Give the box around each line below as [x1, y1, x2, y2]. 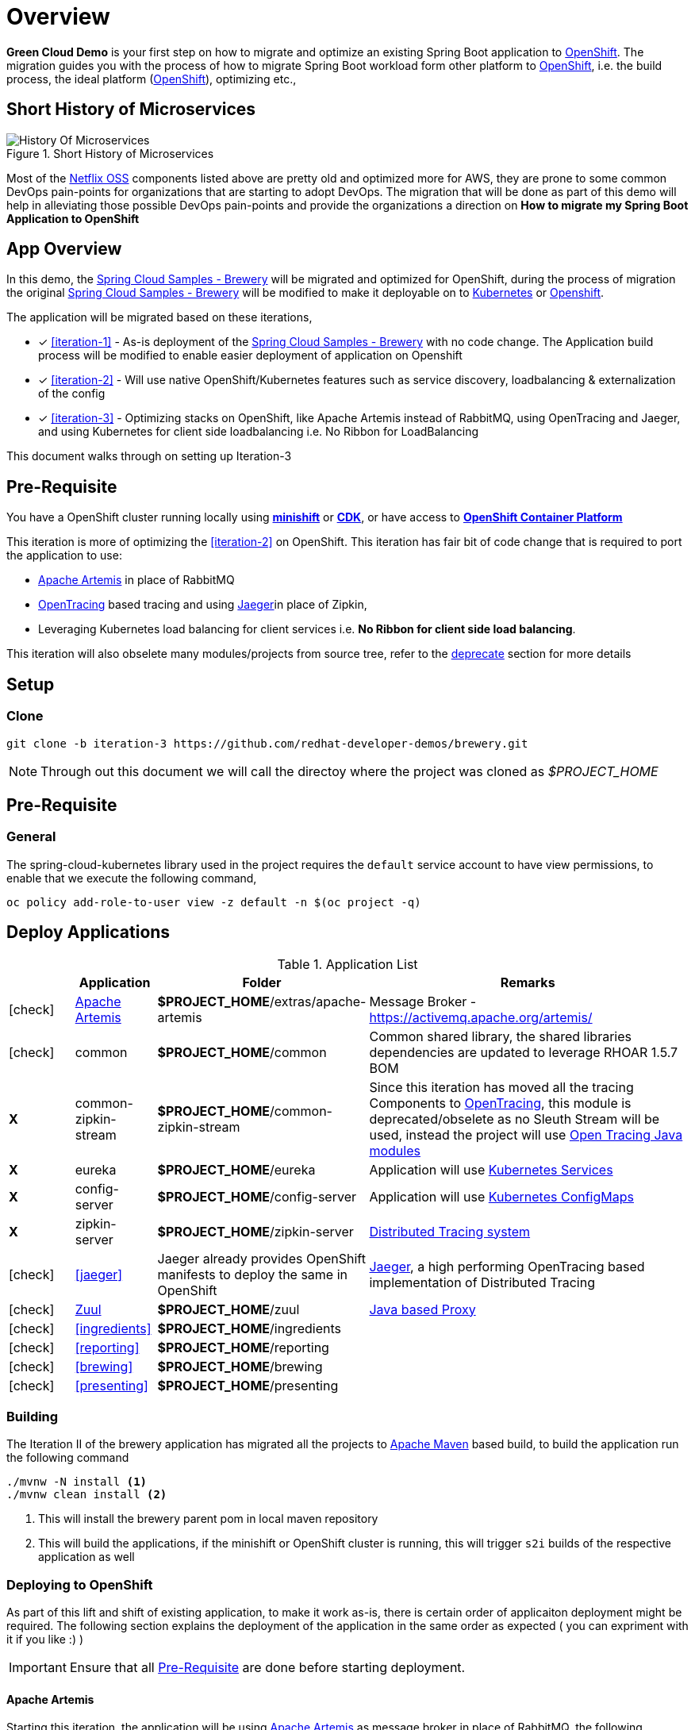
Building [6, 1408, 59, 1424]
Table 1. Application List [277, 955, 418, 972]
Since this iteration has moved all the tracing [369, 1078, 634, 1095]
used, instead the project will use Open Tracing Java [369, 1126, 683, 1143]
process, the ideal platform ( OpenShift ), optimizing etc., [6, 71, 297, 86]
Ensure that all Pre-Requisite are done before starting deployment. [69, 1659, 466, 1676]
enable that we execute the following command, [6, 871, 257, 885]
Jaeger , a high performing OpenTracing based [369, 1258, 645, 1274]
